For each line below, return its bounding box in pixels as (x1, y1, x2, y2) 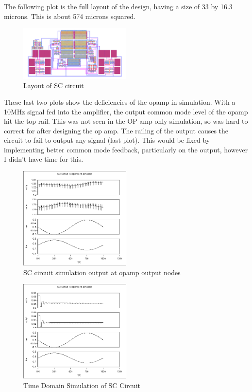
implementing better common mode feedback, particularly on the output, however (4, 144, 248, 154)
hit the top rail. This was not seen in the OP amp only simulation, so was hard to (4, 116, 248, 126)
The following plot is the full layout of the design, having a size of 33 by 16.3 (4, 1, 233, 11)
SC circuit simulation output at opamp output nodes (23, 267, 181, 277)
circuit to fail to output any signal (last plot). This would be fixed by (4, 135, 210, 145)
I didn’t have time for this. (4, 154, 84, 164)
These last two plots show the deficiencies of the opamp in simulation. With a (4, 96, 235, 107)
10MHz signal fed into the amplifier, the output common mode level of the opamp (4, 106, 248, 116)
